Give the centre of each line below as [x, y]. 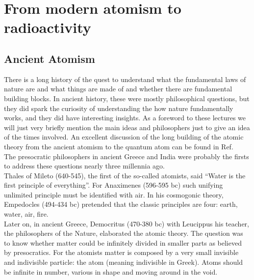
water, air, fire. [26, 214]
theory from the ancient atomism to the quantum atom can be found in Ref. [119, 146]
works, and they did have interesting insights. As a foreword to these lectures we [125, 118]
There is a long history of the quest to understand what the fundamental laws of [125, 79]
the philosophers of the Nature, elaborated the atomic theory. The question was [124, 233]
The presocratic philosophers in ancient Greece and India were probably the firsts [127, 156]
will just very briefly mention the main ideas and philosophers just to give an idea [127, 127]
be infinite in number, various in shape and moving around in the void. [111, 271]
